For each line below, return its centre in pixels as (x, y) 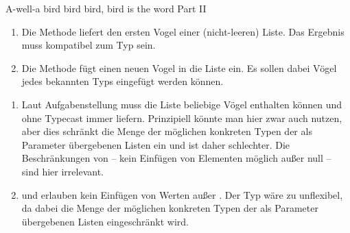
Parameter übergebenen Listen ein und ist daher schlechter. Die (156, 144)
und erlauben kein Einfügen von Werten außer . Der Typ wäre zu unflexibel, (182, 194)
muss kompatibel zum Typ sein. (89, 45)
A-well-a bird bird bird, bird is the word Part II (106, 8)
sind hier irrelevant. (63, 171)
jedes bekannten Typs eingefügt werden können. (122, 81)
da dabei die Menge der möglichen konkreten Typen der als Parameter (170, 208)
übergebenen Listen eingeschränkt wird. (105, 221)
